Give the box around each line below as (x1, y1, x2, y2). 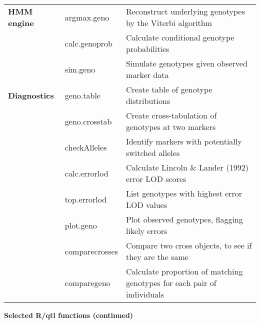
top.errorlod (64, 193, 107, 205)
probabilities (125, 43, 169, 54)
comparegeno (64, 277, 110, 288)
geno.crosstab (64, 115, 112, 127)
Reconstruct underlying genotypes (125, 5, 245, 17)
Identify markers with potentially (125, 135, 242, 147)
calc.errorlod (64, 167, 108, 179)
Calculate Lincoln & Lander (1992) (125, 161, 248, 173)
